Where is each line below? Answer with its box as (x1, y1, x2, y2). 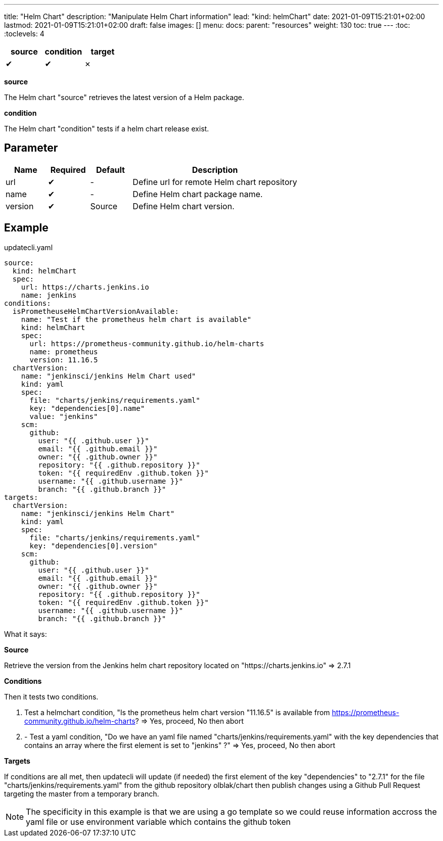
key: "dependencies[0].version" (29, 541, 158, 550)
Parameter (4, 142, 58, 155)
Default (96, 164, 125, 175)
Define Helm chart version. (132, 201, 235, 211)
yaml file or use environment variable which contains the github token (26, 816, 291, 827)
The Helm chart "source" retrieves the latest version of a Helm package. (4, 93, 244, 102)
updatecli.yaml (4, 243, 53, 252)
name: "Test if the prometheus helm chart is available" (21, 315, 251, 323)
